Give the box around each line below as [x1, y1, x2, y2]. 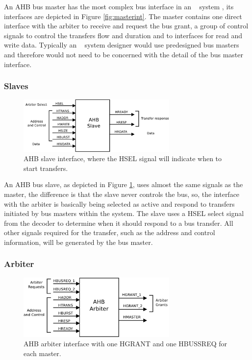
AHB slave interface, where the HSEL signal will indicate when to [24, 153, 222, 164]
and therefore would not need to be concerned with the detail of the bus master [4, 49, 243, 59]
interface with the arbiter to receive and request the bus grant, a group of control [4, 21, 249, 31]
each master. [24, 348, 61, 359]
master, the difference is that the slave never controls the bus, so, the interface [4, 189, 240, 199]
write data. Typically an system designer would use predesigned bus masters [4, 40, 239, 50]
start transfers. [24, 163, 68, 173]
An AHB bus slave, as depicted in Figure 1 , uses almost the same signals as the [4, 179, 243, 190]
